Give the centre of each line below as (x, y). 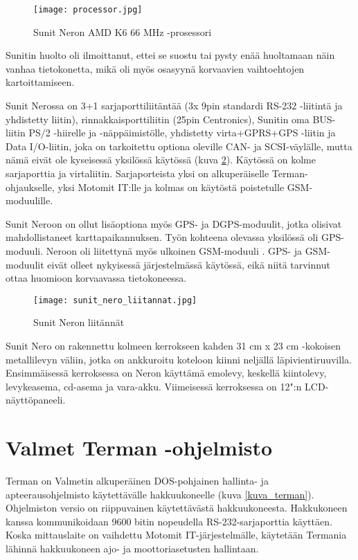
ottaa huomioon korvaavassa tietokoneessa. (96, 278)
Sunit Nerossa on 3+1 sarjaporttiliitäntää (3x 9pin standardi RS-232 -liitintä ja (174, 106)
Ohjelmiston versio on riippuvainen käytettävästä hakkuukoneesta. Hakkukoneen (177, 508)
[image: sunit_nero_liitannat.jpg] (115, 300)
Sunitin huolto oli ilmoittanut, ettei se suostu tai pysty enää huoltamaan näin (170, 55)
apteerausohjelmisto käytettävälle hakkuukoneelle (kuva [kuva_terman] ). (160, 494)
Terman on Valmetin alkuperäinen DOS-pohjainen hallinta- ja (137, 481)
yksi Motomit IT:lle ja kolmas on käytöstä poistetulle (171, 187)
